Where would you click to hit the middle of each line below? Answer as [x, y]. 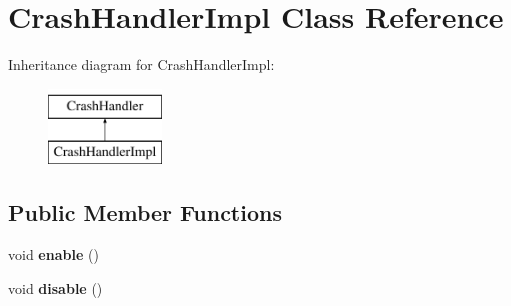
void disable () [55, 287]
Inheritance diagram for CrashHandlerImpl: [141, 64]
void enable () [53, 254]
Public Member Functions [145, 212]
